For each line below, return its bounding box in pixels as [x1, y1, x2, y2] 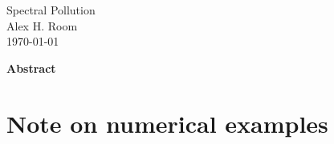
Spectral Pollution [6, 2, 96, 18]
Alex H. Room [6, 17, 78, 34]
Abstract [6, 59, 56, 76]
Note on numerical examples [6, 106, 328, 139]
